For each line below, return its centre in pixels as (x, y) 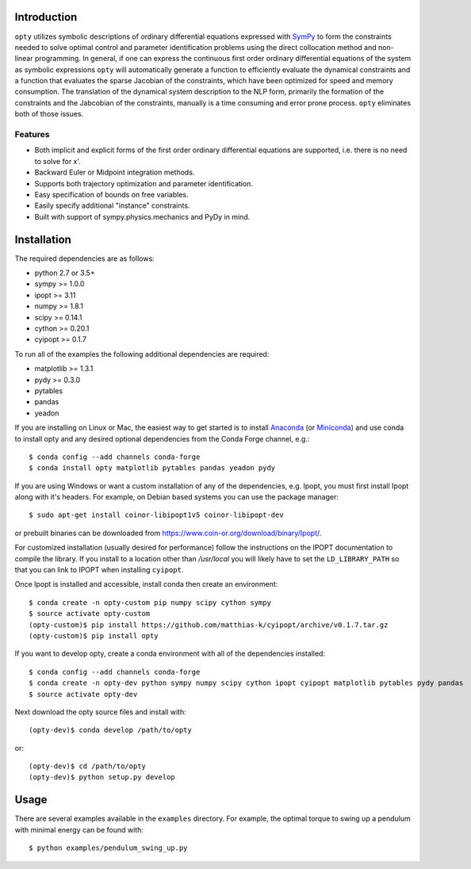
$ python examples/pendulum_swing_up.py (108, 848)
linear (24, 59)
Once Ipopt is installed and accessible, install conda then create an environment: (146, 584)
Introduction (46, 17)
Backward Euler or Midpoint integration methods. (115, 172)
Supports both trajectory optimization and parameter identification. (144, 183)
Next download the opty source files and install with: (100, 712)
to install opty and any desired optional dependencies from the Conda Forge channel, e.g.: (162, 438)
